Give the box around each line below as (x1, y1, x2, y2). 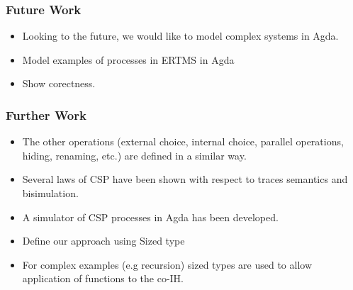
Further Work (6, 106, 86, 123)
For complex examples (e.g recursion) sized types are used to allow (22, 257, 313, 272)
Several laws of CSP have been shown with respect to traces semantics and (22, 172, 348, 186)
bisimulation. (22, 186, 79, 200)
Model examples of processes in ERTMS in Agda (22, 52, 235, 67)
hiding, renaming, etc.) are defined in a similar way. (22, 147, 247, 162)
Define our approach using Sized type (22, 233, 185, 248)
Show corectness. (22, 76, 96, 91)
